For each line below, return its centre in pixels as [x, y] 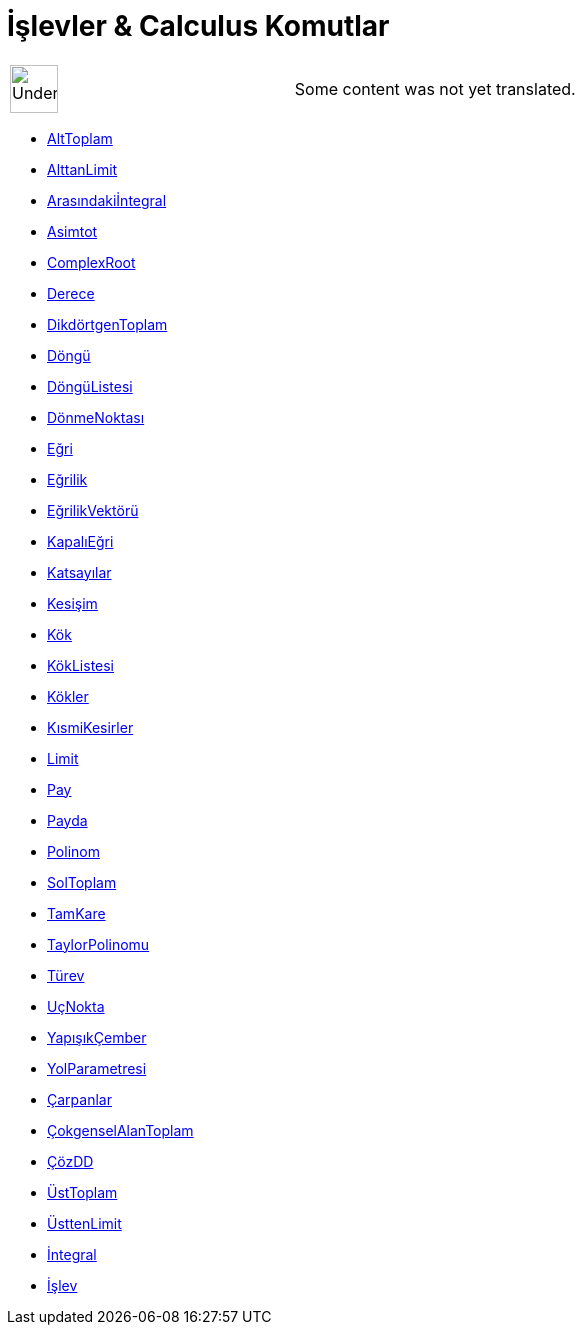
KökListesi [81, 665]
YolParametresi [97, 1068]
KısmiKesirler [90, 727]
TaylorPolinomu [98, 944]
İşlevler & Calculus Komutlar [198, 26]
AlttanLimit [82, 169]
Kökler [68, 696]
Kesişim [72, 603]
